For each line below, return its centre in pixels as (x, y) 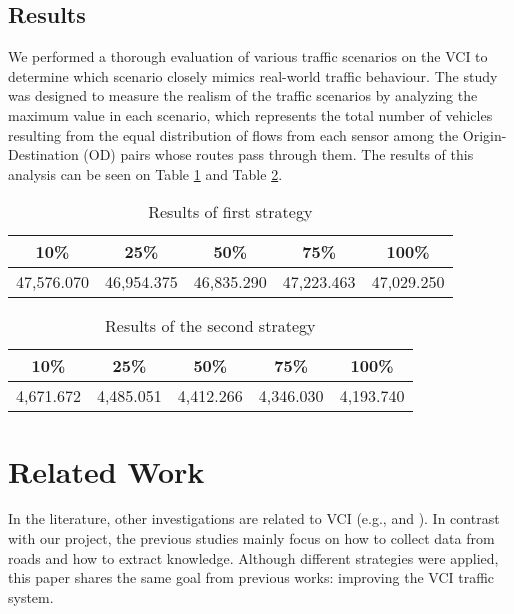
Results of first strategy (230, 212)
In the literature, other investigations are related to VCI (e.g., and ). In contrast (254, 518)
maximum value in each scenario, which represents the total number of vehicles (250, 114)
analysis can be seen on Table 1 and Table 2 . (145, 173)
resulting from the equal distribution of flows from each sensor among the (233, 134)
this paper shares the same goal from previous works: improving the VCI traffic (251, 577)
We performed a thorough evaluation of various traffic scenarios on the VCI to (248, 56)
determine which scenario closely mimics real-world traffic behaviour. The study (253, 75)
